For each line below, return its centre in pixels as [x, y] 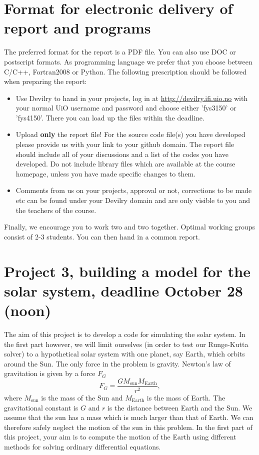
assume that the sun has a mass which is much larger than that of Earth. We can [129, 417]
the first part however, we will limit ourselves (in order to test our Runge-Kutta [126, 344]
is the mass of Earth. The [186, 397]
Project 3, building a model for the [127, 271]
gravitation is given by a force [50, 373]
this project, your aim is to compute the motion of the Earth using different [120, 437]
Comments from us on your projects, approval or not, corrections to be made [134, 190]
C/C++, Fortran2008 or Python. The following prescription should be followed [125, 71]
